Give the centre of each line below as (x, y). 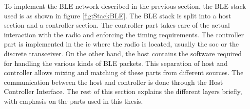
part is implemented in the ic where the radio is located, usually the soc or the (121, 44)
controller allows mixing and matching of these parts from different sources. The (124, 72)
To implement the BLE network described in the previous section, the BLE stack (125, 6)
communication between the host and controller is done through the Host (114, 82)
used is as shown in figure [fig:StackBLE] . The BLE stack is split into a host (118, 15)
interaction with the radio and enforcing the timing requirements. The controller (124, 34)
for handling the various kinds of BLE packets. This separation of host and (116, 63)
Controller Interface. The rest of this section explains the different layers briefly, (123, 91)
